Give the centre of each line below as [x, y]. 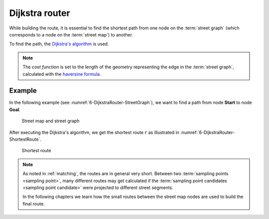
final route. [34, 204]
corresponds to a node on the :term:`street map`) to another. [71, 34]
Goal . [15, 109]
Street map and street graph [51, 121]
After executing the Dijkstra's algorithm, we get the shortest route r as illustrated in [94, 132]
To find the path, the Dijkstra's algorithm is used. [59, 44]
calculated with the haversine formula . [62, 74]
